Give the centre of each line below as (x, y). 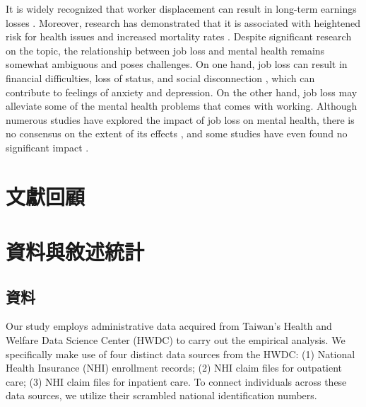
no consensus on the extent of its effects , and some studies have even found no (177, 133)
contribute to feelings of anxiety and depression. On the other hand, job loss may (182, 92)
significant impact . (47, 147)
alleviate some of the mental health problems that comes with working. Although (182, 106)
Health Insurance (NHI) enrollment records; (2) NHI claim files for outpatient (174, 368)
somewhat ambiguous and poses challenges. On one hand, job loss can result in (177, 64)
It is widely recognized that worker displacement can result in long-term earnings (181, 8)
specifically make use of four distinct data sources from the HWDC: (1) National (181, 354)
